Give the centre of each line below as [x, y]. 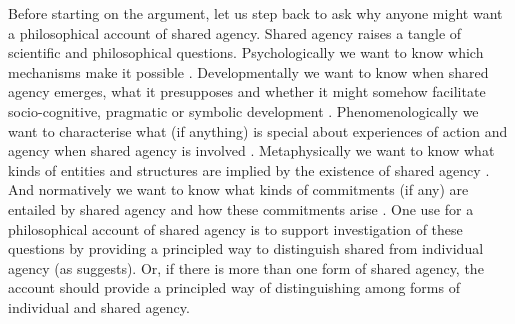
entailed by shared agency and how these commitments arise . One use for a [241, 208]
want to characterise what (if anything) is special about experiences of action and [258, 130]
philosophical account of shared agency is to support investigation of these [235, 228]
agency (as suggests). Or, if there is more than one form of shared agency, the [246, 267]
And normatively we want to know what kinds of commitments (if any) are [238, 189]
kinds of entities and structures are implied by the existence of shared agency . [249, 169]
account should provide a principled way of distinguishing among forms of [234, 287]
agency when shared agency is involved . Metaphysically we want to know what [251, 150]
